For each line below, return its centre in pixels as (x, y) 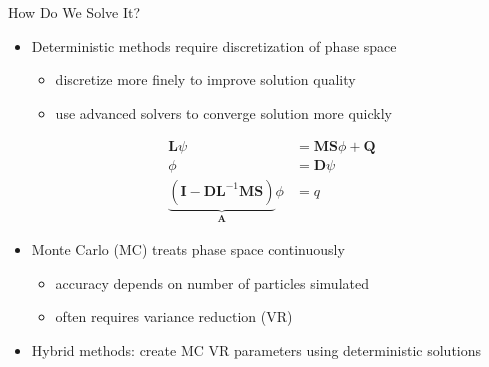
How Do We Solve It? (74, 12)
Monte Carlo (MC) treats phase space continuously (188, 248)
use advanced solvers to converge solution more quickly (223, 112)
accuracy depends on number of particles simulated (212, 282)
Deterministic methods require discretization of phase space (214, 45)
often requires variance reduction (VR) (174, 316)
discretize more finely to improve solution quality (205, 79)
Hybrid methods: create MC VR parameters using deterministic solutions (256, 349)
